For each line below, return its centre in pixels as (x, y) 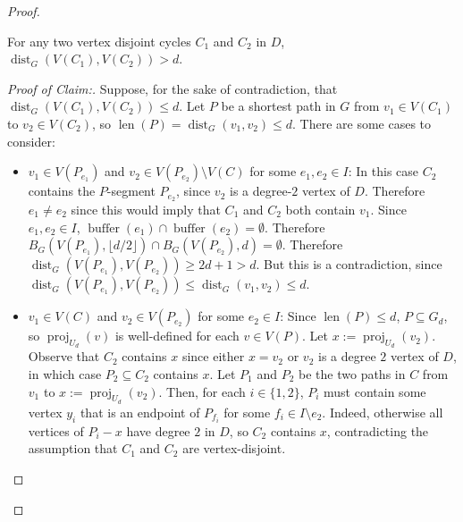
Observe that (64, 356)
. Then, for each (202, 391)
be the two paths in (352, 374)
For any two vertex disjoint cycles (99, 41)
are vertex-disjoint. (234, 448)
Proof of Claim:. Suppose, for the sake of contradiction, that (173, 88)
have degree (158, 430)
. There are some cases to (362, 123)
